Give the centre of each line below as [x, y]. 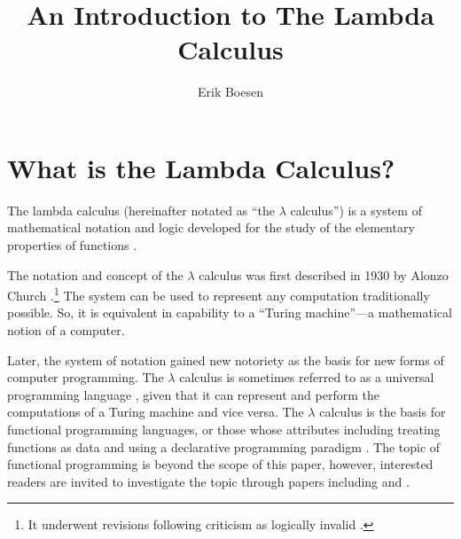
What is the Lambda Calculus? [201, 167]
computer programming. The [86, 377]
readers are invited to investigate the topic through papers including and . [208, 481]
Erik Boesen [230, 92]
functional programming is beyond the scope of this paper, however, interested [220, 464]
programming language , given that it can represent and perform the [193, 394]
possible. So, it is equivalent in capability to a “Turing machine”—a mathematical [230, 312]
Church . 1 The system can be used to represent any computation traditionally [219, 294]
